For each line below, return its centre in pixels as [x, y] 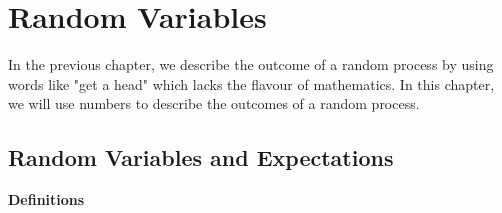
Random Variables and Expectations [201, 157]
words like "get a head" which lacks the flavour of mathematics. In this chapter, [251, 83]
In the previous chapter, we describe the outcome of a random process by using [251, 64]
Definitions [46, 199]
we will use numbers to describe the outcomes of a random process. [214, 103]
